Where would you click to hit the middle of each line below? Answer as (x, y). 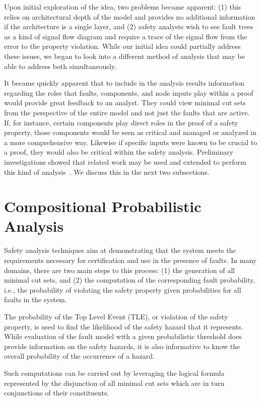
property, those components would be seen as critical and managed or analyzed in (130, 132)
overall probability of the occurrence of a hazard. (79, 356)
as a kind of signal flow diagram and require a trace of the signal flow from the (126, 36)
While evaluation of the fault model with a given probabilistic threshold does (123, 336)
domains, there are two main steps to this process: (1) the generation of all (119, 270)
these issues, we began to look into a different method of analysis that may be (124, 56)
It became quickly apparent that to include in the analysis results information (124, 83)
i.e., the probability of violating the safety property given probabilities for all (123, 289)
